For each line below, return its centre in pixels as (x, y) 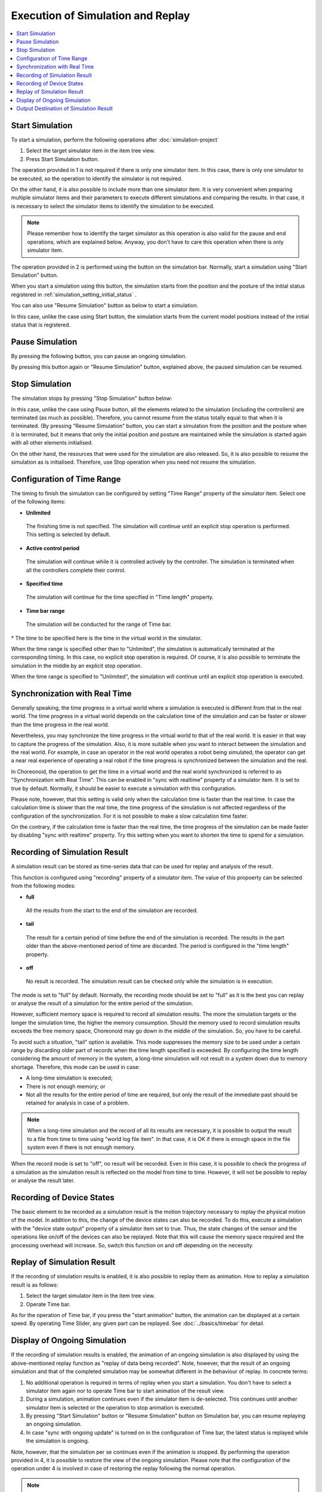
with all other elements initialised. (52, 443)
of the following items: (38, 502)
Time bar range (45, 611)
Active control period (53, 548)
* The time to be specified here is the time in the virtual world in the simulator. (106, 638)
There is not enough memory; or (66, 1086)
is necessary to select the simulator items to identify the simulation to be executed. (113, 206)
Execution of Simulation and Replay (100, 16)
